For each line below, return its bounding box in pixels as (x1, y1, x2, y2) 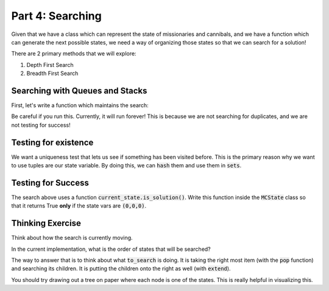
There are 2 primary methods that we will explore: (11, 50, 136, 57)
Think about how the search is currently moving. (11, 234, 133, 242)
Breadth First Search (26, 70, 79, 77)
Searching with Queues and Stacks (11, 85, 147, 96)
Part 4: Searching (11, 9, 102, 23)
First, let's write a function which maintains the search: (11, 102, 149, 109)
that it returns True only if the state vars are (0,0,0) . (11, 202, 147, 209)
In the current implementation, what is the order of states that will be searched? (11, 245, 211, 253)
